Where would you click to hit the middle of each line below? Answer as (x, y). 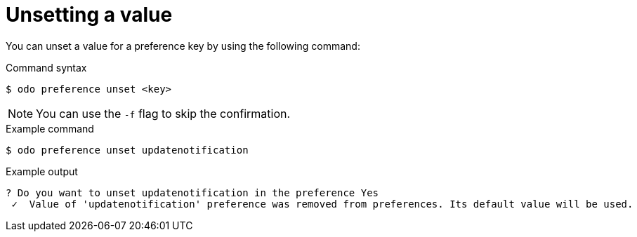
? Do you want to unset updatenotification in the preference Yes (192, 192)
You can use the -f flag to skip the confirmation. (163, 113)
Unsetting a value (89, 15)
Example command (50, 128)
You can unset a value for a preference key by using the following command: (183, 46)
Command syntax (46, 67)
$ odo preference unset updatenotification (127, 150)
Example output (42, 171)
